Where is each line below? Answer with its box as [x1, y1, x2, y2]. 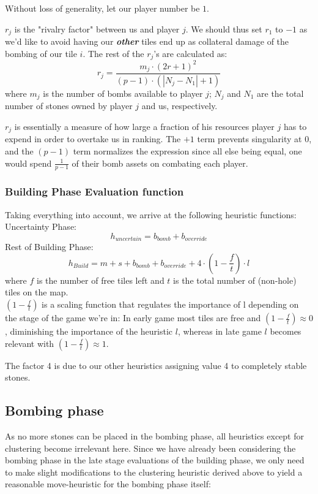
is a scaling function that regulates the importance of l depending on [42, 298, 299, 311]
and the [5, 145, 34, 158]
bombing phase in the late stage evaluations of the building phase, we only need [5, 454, 305, 466]
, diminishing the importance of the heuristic [5, 325, 173, 338]
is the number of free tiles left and [37, 273, 165, 286]
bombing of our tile [5, 47, 77, 59]
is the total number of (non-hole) [173, 273, 297, 286]
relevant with [5, 336, 54, 349]
